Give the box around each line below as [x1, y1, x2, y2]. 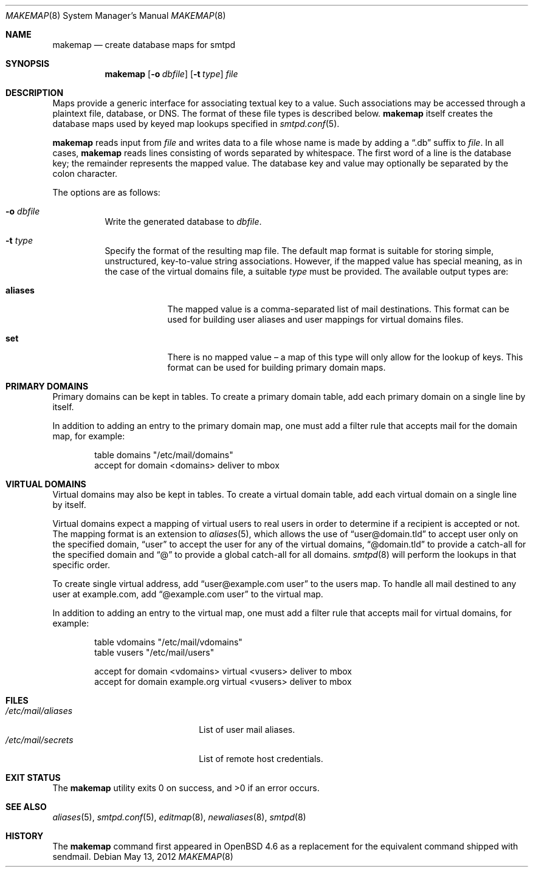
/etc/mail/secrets [5, 735, 74, 745]
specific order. [52, 560, 111, 570]
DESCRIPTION [5, 88, 64, 98]
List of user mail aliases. [199, 724, 295, 735]
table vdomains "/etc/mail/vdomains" [94, 637, 242, 647]
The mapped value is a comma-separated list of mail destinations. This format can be [167, 304, 510, 314]
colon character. [52, 168, 118, 179]
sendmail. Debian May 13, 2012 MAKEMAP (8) [52, 851, 233, 862]
